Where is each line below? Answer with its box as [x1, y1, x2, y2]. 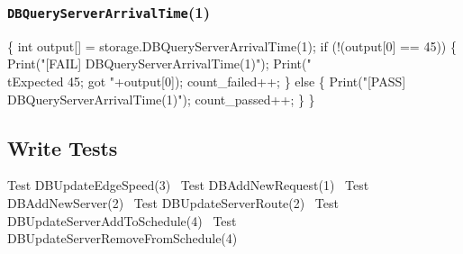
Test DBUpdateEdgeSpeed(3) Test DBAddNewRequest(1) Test [7, 176, 369, 195]
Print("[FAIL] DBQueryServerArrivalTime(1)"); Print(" [7, 54, 312, 73]
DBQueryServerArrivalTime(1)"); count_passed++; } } [7, 89, 315, 108]
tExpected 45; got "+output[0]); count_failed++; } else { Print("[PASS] [7, 71, 406, 90]
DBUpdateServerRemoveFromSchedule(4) [7, 229, 238, 248]
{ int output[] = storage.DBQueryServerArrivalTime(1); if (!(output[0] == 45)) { [7, 36, 457, 55]
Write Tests [7, 133, 118, 161]
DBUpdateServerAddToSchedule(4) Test [7, 211, 237, 230]
